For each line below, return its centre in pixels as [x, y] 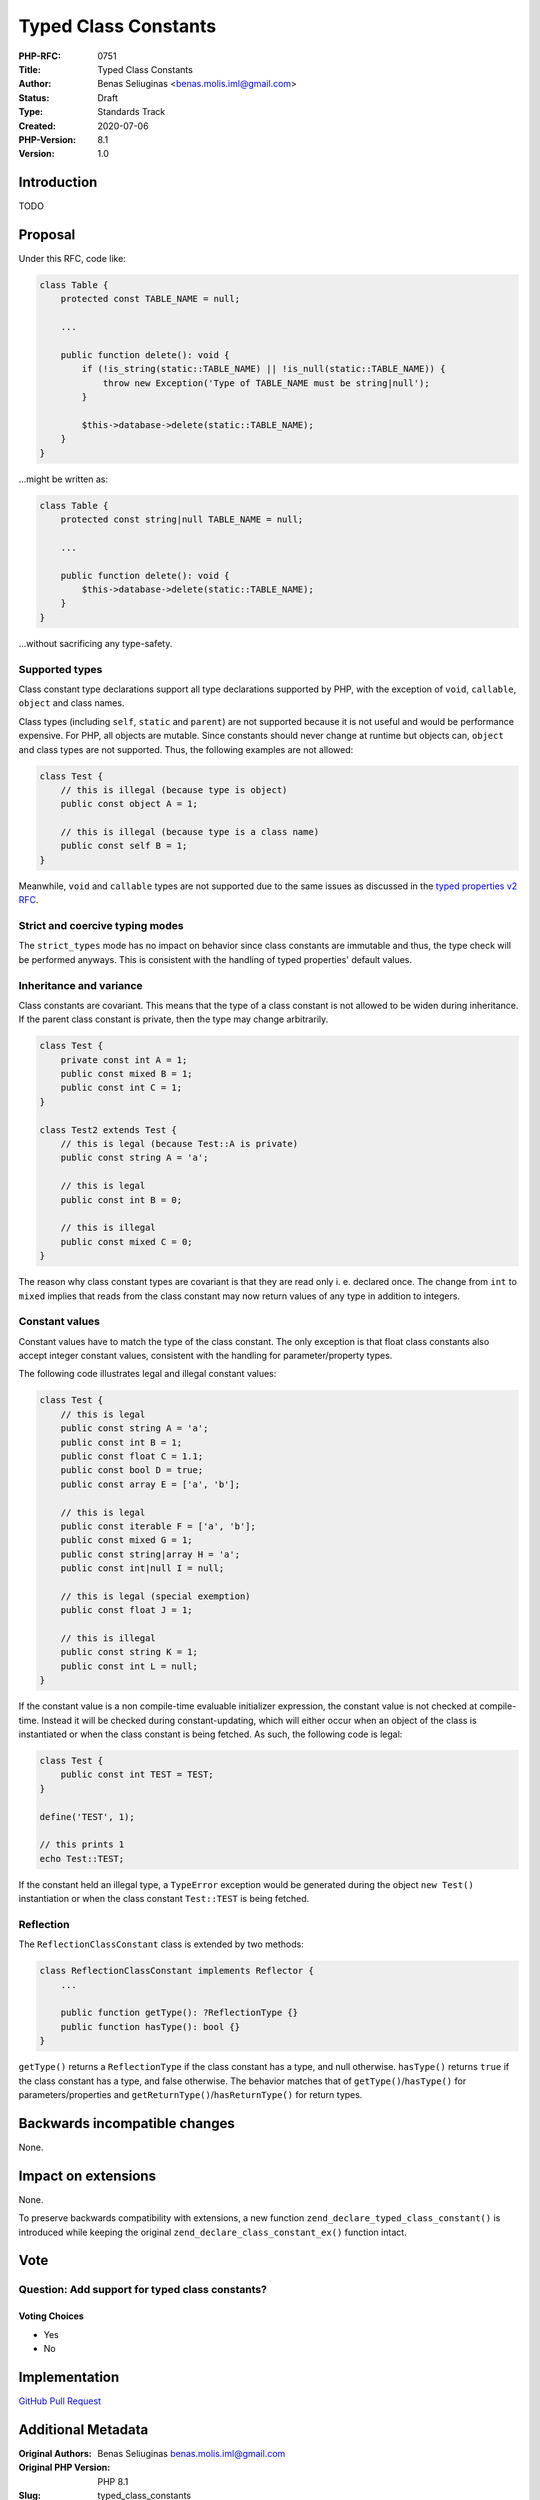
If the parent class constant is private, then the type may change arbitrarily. [173, 1019]
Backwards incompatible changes [126, 2123]
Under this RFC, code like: [72, 259]
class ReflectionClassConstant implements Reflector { [176, 1971]
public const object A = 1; [129, 804]
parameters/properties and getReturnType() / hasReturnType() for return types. [190, 2094]
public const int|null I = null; [142, 1568]
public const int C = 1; [121, 1088]
